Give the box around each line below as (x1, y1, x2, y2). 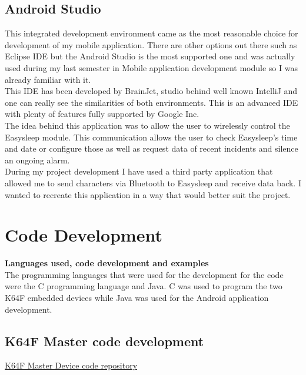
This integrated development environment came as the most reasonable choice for (5, 27, 298, 39)
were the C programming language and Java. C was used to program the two (5, 280, 282, 292)
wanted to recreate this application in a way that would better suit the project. (5, 188, 291, 200)
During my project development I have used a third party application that (5, 165, 273, 178)
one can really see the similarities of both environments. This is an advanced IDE (5, 96, 298, 108)
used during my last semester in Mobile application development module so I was (5, 61, 298, 73)
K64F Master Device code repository (5, 359, 138, 371)
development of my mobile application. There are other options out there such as (5, 38, 297, 51)
